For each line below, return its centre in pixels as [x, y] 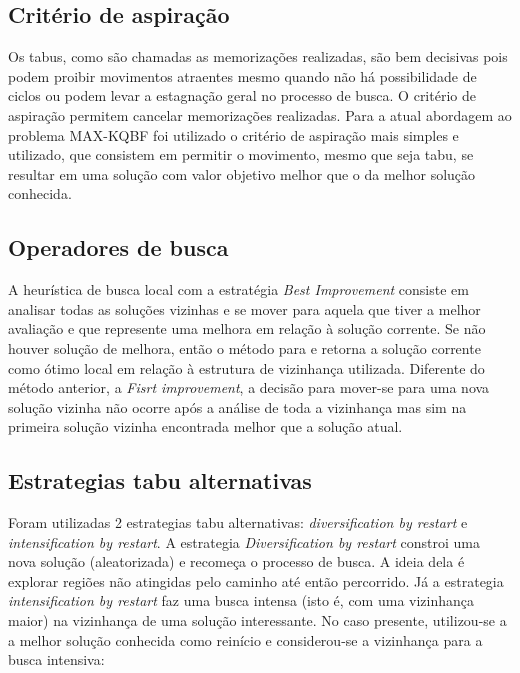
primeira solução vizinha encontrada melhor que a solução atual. [205, 426]
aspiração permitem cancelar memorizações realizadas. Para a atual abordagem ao [260, 114]
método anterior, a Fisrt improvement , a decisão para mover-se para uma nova [249, 387]
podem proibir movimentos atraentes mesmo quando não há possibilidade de [242, 75]
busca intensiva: [56, 659]
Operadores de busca [118, 247]
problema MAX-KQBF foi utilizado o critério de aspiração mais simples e [233, 134]
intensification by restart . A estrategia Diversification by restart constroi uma [244, 541]
